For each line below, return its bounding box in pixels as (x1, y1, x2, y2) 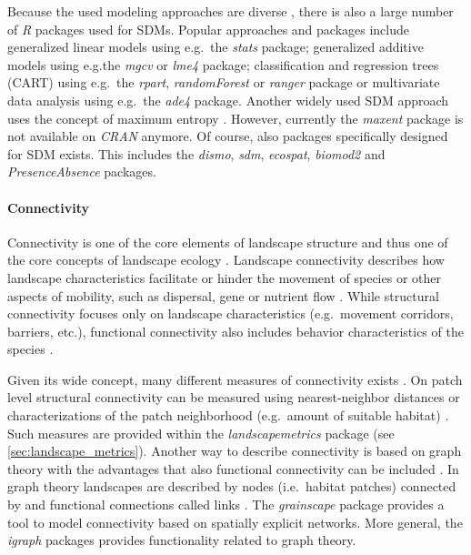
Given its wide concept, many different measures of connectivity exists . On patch (7, 369, 463, 388)
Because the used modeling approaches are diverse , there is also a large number (7, 2, 454, 20)
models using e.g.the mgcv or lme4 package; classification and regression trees (7, 55, 439, 74)
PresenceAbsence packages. (7, 162, 156, 181)
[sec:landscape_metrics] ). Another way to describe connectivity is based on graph (7, 441, 462, 460)
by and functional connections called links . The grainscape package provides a (7, 495, 445, 514)
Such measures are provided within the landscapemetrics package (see (7, 423, 395, 442)
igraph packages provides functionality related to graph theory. (7, 530, 356, 550)
